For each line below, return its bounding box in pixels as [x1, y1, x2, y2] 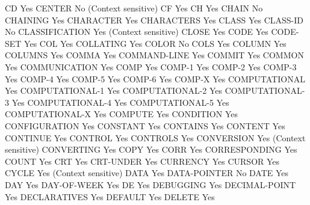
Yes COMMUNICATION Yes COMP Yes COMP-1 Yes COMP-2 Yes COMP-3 [5, 60, 297, 73]
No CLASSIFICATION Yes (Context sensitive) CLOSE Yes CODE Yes [5, 25, 268, 38]
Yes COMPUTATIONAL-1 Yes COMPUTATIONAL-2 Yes [5, 84, 223, 97]
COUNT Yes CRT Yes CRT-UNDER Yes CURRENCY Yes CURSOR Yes [5, 155, 280, 167]
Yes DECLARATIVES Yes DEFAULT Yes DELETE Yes [5, 190, 215, 203]
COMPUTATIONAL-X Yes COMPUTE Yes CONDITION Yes [5, 108, 238, 120]
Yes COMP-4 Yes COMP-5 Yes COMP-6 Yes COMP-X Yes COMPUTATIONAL [5, 72, 305, 85]
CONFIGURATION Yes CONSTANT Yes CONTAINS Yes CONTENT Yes [5, 119, 285, 132]
